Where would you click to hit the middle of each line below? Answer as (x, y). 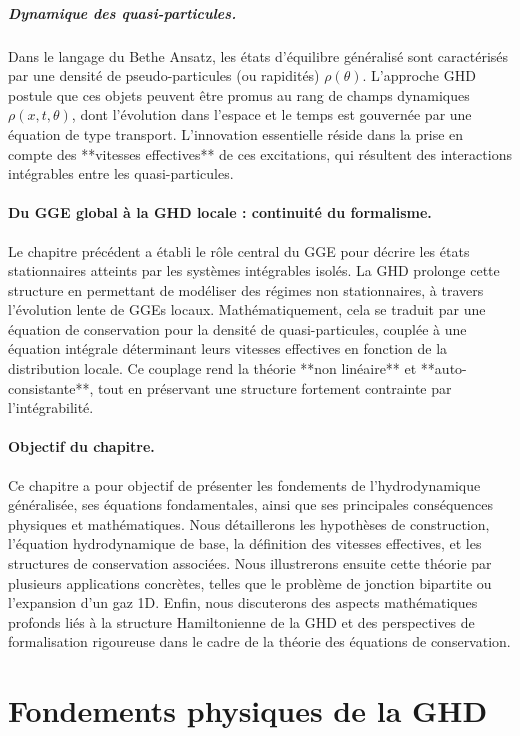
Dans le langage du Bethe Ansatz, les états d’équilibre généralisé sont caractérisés (258, 55)
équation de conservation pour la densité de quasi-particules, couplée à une (237, 328)
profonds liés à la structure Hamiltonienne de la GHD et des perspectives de (241, 621)
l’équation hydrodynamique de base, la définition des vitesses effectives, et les (245, 543)
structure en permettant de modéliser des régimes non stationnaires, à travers (246, 289)
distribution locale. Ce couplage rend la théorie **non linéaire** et (212, 368)
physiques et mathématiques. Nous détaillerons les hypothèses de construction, (249, 523)
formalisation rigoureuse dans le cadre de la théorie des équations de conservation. (259, 641)
